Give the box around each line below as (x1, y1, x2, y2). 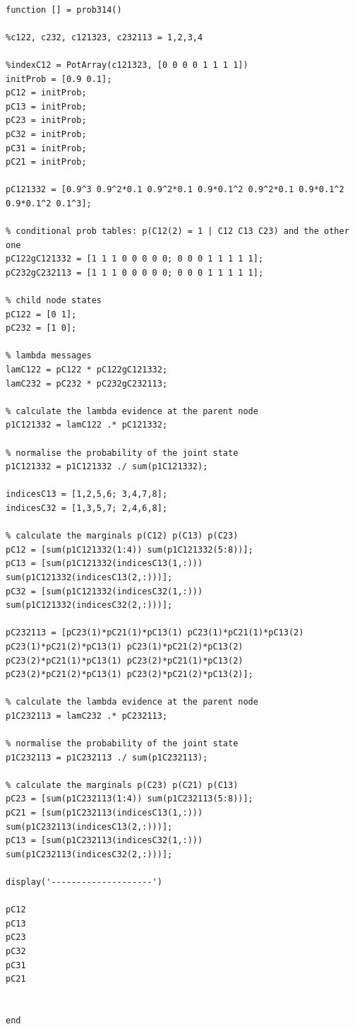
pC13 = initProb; (6, 101, 87, 112)
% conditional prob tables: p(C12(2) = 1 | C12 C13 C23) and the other (6, 226, 349, 237)
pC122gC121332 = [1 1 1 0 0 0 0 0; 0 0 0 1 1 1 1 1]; (6, 254, 264, 264)
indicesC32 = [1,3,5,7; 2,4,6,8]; (6, 502, 168, 513)
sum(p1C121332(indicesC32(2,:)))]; (6, 600, 173, 611)
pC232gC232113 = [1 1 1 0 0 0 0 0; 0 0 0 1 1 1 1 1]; (6, 267, 264, 278)
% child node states (6, 295, 102, 306)
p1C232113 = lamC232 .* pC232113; (6, 710, 168, 721)
